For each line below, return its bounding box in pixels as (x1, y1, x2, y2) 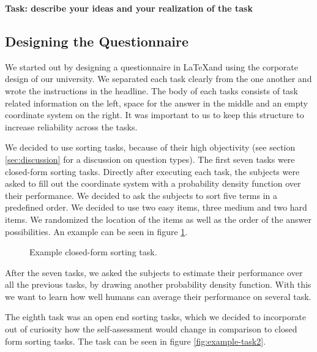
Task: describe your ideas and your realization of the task (5, 2, 253, 14)
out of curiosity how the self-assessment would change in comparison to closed (5, 323, 297, 335)
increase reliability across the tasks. (5, 120, 138, 133)
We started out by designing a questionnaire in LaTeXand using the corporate (5, 60, 299, 73)
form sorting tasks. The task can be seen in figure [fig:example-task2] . (5, 334, 266, 347)
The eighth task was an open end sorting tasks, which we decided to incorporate (5, 310, 307, 323)
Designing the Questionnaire (5, 31, 189, 50)
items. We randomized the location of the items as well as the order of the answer (5, 212, 311, 225)
